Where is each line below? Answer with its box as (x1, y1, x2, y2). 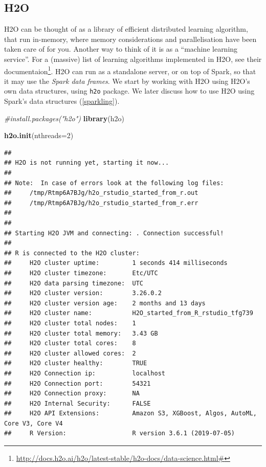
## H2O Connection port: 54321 (4, 380, 151, 387)
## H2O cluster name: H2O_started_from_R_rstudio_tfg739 (4, 309, 253, 317)
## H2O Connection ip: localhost (4, 369, 165, 377)
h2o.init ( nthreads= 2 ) (4, 130, 74, 141)
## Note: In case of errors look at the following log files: (4, 179, 224, 187)
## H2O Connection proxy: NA (4, 390, 140, 397)
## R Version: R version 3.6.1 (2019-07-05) (4, 430, 235, 437)
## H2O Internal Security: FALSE (4, 399, 151, 407)
